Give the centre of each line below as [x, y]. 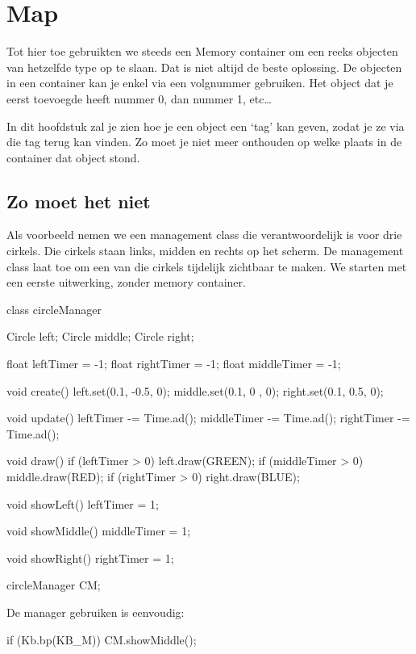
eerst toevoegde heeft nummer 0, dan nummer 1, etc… [139, 98]
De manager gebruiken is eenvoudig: [96, 612]
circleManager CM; [54, 585]
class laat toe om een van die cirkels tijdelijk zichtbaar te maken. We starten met [207, 266]
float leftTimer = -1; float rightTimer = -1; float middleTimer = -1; [174, 364]
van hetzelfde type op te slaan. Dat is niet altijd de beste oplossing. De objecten [204, 67]
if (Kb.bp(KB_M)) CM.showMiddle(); [102, 639]
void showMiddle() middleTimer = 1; [99, 531]
